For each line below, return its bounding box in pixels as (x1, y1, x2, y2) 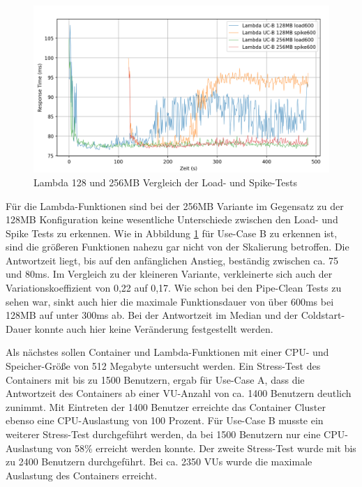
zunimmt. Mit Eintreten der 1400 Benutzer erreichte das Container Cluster (6, 399, 326, 414)
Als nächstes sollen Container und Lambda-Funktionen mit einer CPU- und (6, 345, 329, 359)
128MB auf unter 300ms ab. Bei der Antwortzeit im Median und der (6, 308, 299, 322)
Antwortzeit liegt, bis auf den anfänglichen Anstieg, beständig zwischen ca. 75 (6, 253, 339, 267)
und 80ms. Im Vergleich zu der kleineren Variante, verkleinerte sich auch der (6, 267, 333, 281)
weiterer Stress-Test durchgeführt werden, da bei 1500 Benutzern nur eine (6, 427, 321, 442)
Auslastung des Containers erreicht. (6, 467, 158, 482)
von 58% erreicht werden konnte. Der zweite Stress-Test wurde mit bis (56, 440, 356, 455)
